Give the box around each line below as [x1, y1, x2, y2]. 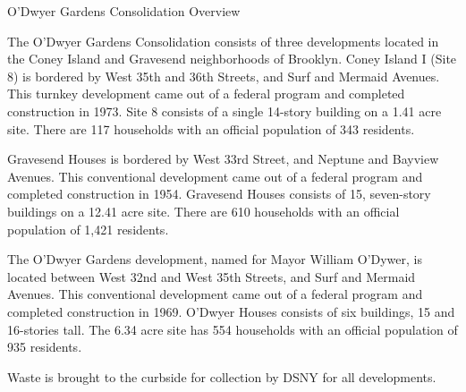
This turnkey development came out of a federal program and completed [7, 84, 405, 103]
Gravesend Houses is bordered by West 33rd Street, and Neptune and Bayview [7, 149, 439, 168]
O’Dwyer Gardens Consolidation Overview [7, 2, 241, 20]
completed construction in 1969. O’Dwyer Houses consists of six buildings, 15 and [7, 302, 455, 320]
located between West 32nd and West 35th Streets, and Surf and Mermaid [7, 267, 416, 285]
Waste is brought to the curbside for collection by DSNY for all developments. [7, 367, 436, 386]
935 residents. [7, 337, 82, 356]
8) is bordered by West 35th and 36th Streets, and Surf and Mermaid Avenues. [7, 66, 440, 85]
